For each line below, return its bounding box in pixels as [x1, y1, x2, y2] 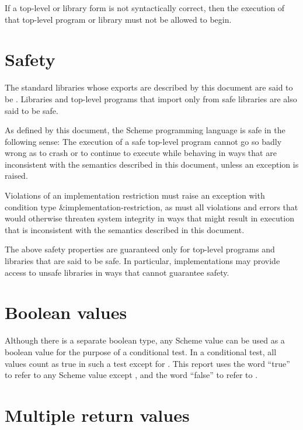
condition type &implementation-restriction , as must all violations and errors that [5, 200, 298, 213]
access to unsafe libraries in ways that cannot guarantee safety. [5, 266, 229, 278]
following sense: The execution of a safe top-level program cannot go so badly [5, 135, 282, 147]
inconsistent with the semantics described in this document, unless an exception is [5, 158, 299, 170]
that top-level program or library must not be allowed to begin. [5, 13, 232, 25]
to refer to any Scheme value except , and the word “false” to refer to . [5, 369, 258, 381]
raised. [5, 169, 28, 182]
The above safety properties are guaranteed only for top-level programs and [5, 243, 275, 255]
